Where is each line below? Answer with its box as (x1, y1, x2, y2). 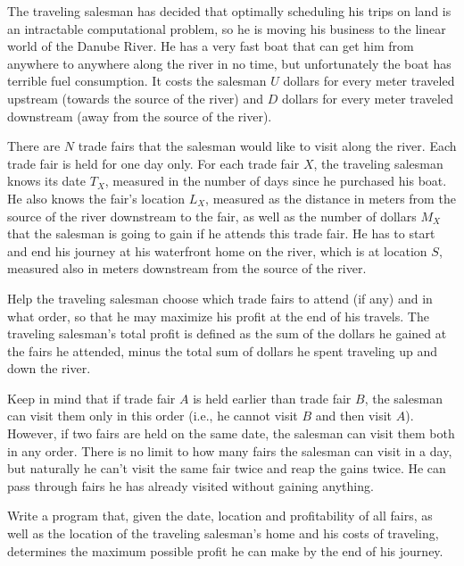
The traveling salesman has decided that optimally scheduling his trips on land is (7, 2, 452, 20)
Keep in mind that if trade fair (7, 388, 176, 407)
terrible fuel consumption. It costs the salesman (7, 71, 267, 90)
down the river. (7, 359, 91, 378)
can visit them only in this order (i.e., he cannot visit (7, 406, 298, 425)
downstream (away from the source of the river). (7, 106, 272, 125)
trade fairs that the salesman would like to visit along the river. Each (78, 137, 457, 155)
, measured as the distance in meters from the (205, 188, 456, 207)
